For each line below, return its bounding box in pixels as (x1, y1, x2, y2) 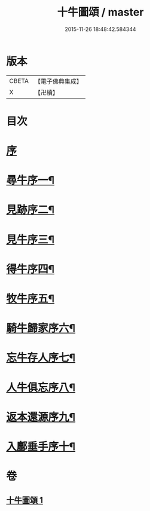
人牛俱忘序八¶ (6, 381, 76, 394)
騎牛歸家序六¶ (6, 322, 76, 335)
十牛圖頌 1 (6, 495, 44, 505)
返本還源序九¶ (6, 410, 76, 424)
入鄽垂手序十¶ (6, 440, 76, 453)
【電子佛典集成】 (34, 77, 82, 85)
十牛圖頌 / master (57, 5, 144, 19)
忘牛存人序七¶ (6, 351, 76, 365)
